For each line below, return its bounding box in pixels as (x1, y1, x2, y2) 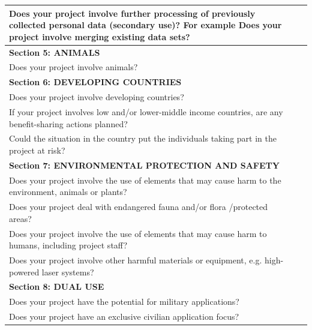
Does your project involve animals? (9, 61, 138, 73)
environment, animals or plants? (9, 185, 127, 198)
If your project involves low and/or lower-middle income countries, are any (9, 105, 283, 118)
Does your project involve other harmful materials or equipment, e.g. (9, 253, 262, 266)
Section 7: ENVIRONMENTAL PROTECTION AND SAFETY (9, 158, 280, 171)
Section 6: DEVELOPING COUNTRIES (9, 76, 182, 88)
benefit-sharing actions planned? (9, 117, 128, 130)
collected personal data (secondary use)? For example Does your (9, 19, 282, 31)
